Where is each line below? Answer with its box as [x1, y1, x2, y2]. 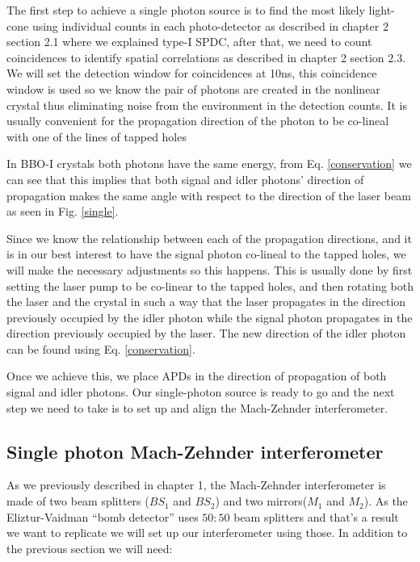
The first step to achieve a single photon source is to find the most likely [6, 2, 365, 18]
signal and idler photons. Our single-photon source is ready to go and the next [6, 384, 395, 401]
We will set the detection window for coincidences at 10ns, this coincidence [6, 65, 377, 82]
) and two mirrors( [215, 493, 308, 510]
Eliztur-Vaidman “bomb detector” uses [6, 508, 199, 525]
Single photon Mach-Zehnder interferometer [6, 438, 384, 463]
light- [368, 2, 395, 18]
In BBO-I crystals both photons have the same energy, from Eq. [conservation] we [6, 155, 412, 172]
